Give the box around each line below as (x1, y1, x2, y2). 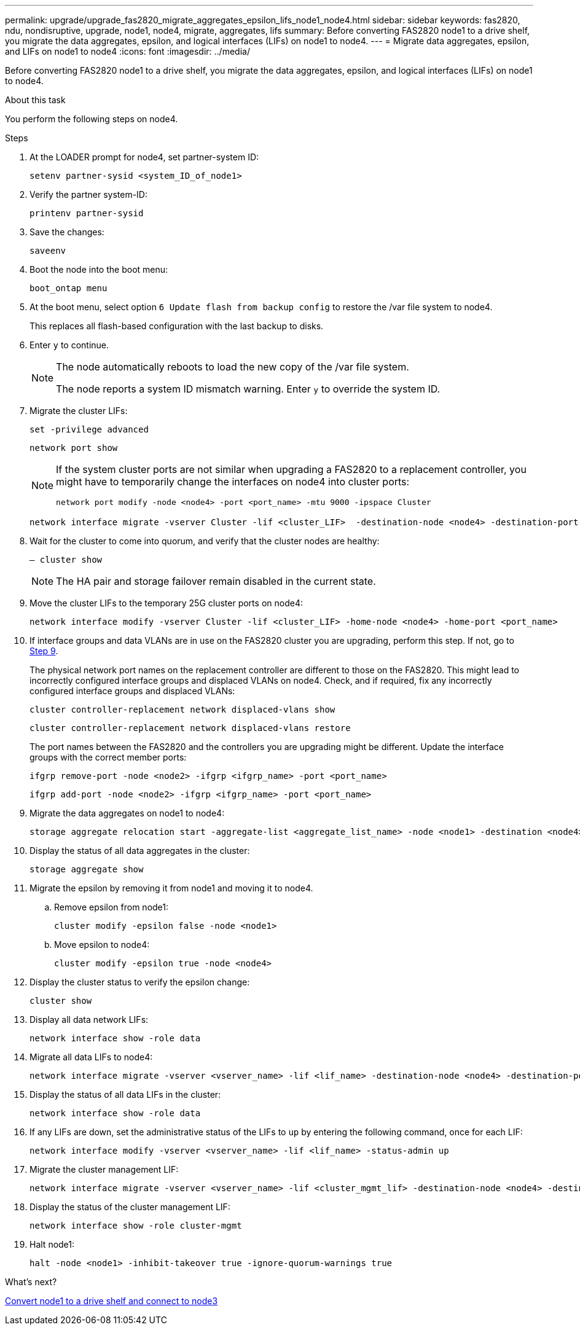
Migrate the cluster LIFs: (29, 405, 128, 416)
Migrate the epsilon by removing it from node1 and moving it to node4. (29, 883, 313, 893)
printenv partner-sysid (29, 208, 144, 218)
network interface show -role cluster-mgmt (29, 1221, 242, 1230)
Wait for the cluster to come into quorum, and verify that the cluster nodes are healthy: (29, 536, 380, 546)
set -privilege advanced (29, 424, 149, 434)
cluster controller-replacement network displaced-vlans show (29, 705, 335, 714)
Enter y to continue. (29, 340, 109, 350)
